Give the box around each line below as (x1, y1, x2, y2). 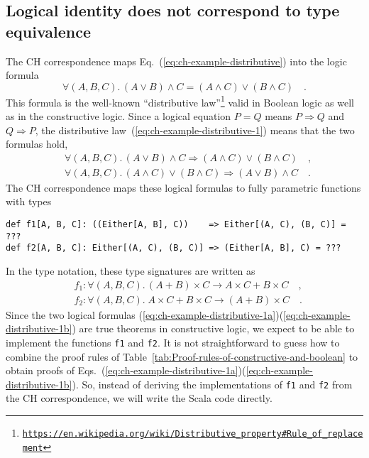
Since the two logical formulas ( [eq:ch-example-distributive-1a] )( (6, 307, 284, 322)
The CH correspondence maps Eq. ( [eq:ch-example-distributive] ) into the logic (6, 53, 347, 68)
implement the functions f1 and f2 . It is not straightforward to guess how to (6, 334, 340, 349)
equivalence (6, 20, 92, 42)
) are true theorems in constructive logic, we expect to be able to (72, 321, 355, 336)
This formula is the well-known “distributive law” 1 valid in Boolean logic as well (6, 92, 354, 109)
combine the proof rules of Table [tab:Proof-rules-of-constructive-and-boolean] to (6, 349, 358, 364)
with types (6, 194, 52, 209)
